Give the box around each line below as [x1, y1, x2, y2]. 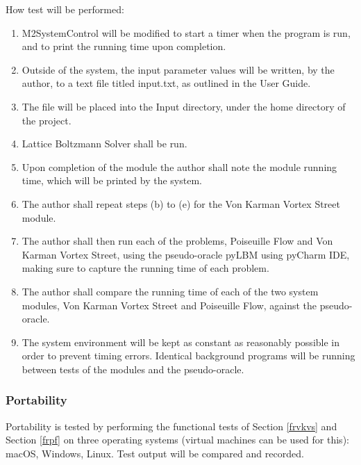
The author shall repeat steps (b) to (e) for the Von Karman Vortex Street [22, 196, 340, 211]
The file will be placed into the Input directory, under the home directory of [22, 99, 346, 113]
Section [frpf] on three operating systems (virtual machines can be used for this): [6, 432, 349, 447]
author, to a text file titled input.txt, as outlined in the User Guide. [22, 76, 311, 90]
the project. [22, 113, 72, 127]
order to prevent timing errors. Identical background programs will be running [22, 348, 355, 363]
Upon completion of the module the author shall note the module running [22, 159, 337, 174]
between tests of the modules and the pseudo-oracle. [22, 361, 244, 376]
